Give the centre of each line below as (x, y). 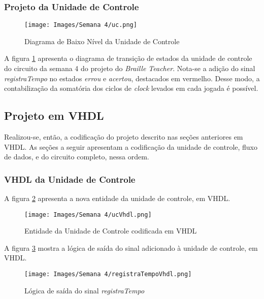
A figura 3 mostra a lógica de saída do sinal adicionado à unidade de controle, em (131, 247)
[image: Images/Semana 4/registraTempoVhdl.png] (108, 274)
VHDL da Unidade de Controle (70, 179)
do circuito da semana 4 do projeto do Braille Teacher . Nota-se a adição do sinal (130, 68)
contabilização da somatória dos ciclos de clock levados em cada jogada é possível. (131, 88)
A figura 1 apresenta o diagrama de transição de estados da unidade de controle (128, 58)
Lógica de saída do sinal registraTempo (85, 290)
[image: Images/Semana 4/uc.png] (81, 25)
